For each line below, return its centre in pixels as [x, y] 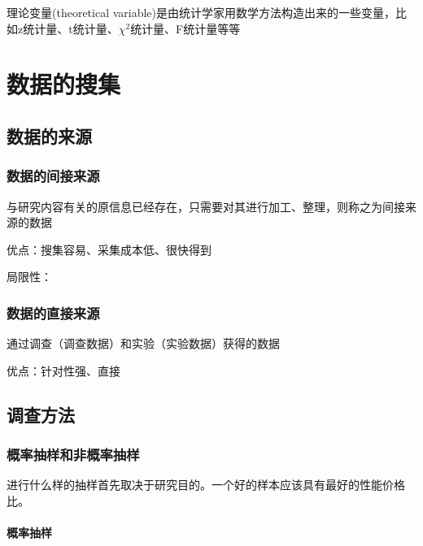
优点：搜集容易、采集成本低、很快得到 [109, 249]
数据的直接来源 [53, 312]
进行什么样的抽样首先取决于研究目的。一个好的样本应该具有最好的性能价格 [206, 485]
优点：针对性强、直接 [63, 370]
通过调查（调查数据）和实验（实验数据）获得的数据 [143, 343]
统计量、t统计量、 [71, 28]
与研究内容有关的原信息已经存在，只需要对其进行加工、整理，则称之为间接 [206, 206]
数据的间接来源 [53, 176]
